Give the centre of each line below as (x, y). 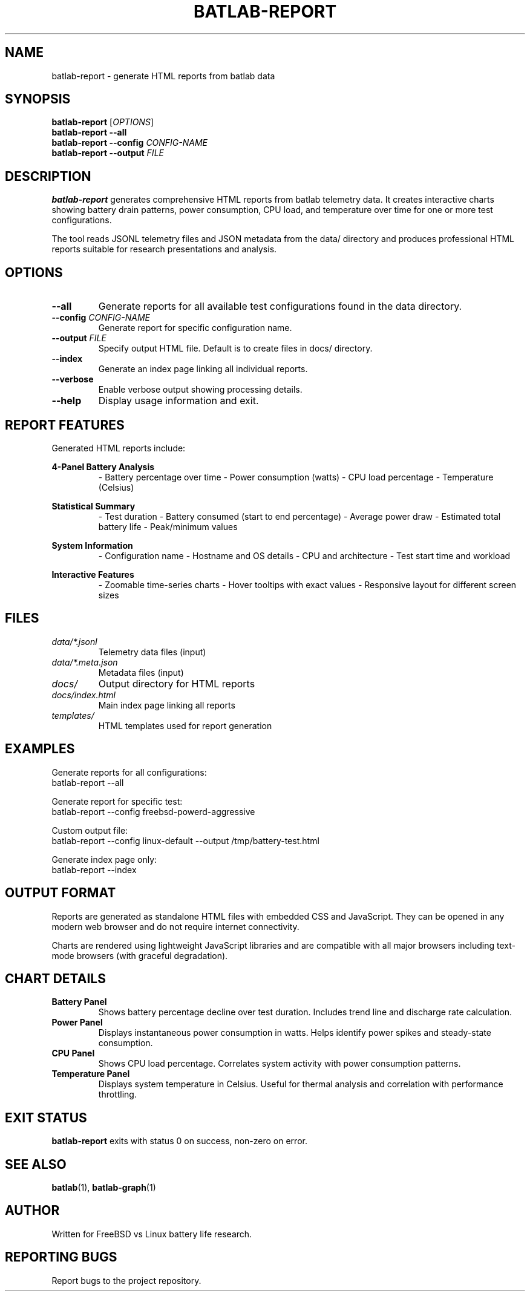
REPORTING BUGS (61, 1257)
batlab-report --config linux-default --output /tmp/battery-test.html (185, 840)
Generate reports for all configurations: (129, 772)
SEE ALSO (36, 1164)
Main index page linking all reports (167, 705)
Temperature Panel (91, 1074)
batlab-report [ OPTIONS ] (103, 122)
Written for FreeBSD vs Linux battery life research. (152, 1234)
